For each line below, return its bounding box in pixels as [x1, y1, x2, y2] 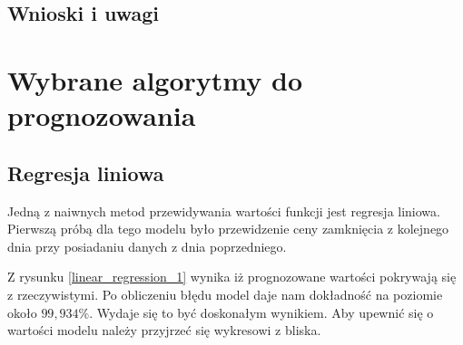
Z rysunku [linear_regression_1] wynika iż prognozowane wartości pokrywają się [7, 267, 457, 286]
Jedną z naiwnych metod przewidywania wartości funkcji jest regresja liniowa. [7, 201, 440, 220]
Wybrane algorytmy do [7, 61, 302, 98]
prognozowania [7, 97, 196, 134]
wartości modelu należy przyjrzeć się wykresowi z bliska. [7, 321, 321, 340]
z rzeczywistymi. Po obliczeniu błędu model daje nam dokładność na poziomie [7, 284, 443, 303]
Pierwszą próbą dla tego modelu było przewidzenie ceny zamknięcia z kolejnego [7, 219, 449, 238]
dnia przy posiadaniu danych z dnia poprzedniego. [7, 236, 287, 255]
